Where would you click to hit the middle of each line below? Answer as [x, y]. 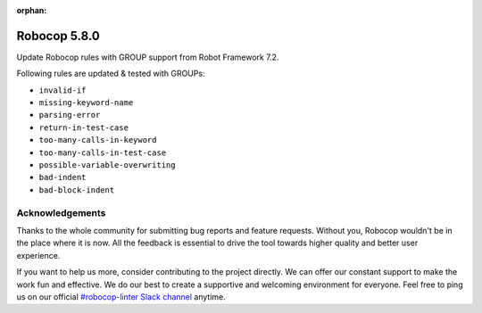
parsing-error [70, 115]
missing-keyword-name [86, 103]
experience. [38, 255]
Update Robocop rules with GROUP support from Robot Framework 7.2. [148, 57]
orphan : [32, 10]
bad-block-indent [77, 190]
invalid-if [62, 90]
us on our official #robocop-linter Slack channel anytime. [121, 297]
